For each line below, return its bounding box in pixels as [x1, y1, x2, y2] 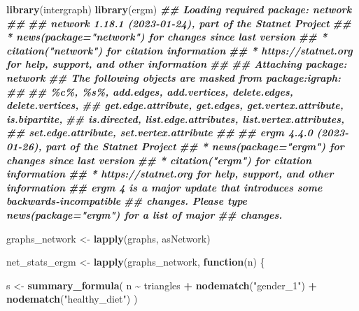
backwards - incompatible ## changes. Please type [6, 194, 248, 208]
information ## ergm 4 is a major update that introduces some [6, 180, 323, 194]
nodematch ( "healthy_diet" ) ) [6, 291, 138, 306]
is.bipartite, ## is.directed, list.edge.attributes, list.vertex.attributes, [6, 111, 344, 126]
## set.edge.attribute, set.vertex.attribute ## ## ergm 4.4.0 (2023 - [6, 125, 349, 140]
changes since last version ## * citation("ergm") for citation [6, 152, 312, 167]
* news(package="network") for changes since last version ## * [6, 29, 328, 44]
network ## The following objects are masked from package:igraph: [6, 70, 342, 85]
